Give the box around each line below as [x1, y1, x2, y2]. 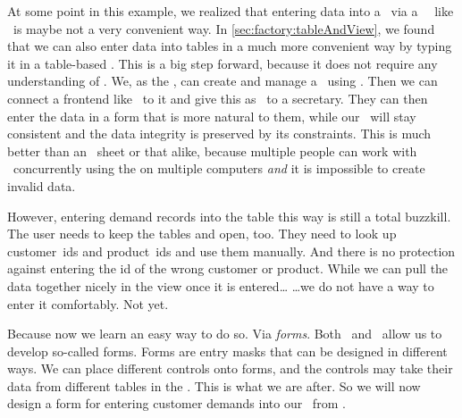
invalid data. [7, 176, 76, 195]
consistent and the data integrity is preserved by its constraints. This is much [7, 124, 432, 143]
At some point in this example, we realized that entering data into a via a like [7, 2, 454, 20]
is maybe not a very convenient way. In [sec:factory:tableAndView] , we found [13, 19, 435, 38]
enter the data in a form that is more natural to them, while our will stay [7, 106, 416, 125]
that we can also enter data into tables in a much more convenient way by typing [7, 37, 452, 55]
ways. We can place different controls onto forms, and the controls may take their [7, 359, 453, 378]
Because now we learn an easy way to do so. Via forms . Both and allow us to [7, 324, 442, 343]
